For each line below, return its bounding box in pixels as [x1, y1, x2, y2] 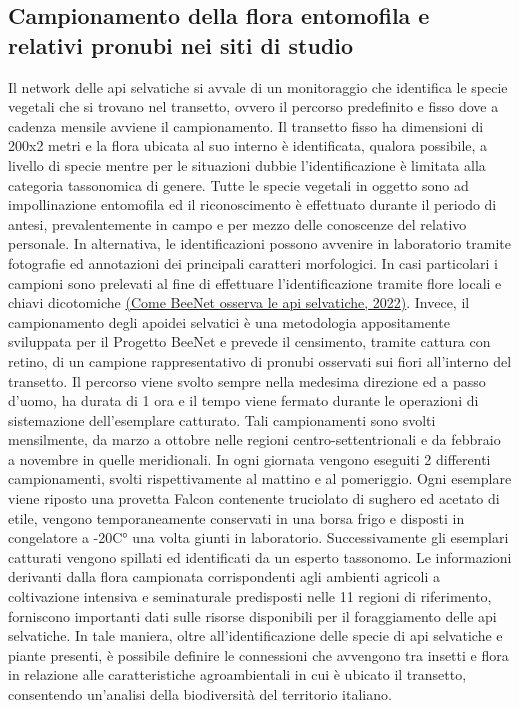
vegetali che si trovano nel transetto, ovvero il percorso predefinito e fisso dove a [8, 96, 499, 117]
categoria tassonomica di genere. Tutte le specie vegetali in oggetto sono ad [8, 174, 469, 195]
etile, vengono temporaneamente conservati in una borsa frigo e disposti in [8, 507, 465, 528]
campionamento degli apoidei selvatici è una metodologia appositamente [8, 311, 450, 332]
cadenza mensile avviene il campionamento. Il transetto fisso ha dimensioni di [8, 115, 484, 136]
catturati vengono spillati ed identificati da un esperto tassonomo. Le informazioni [8, 546, 512, 567]
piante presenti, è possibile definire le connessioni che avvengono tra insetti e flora [8, 644, 509, 665]
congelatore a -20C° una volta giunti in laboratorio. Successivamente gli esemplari [8, 527, 509, 548]
